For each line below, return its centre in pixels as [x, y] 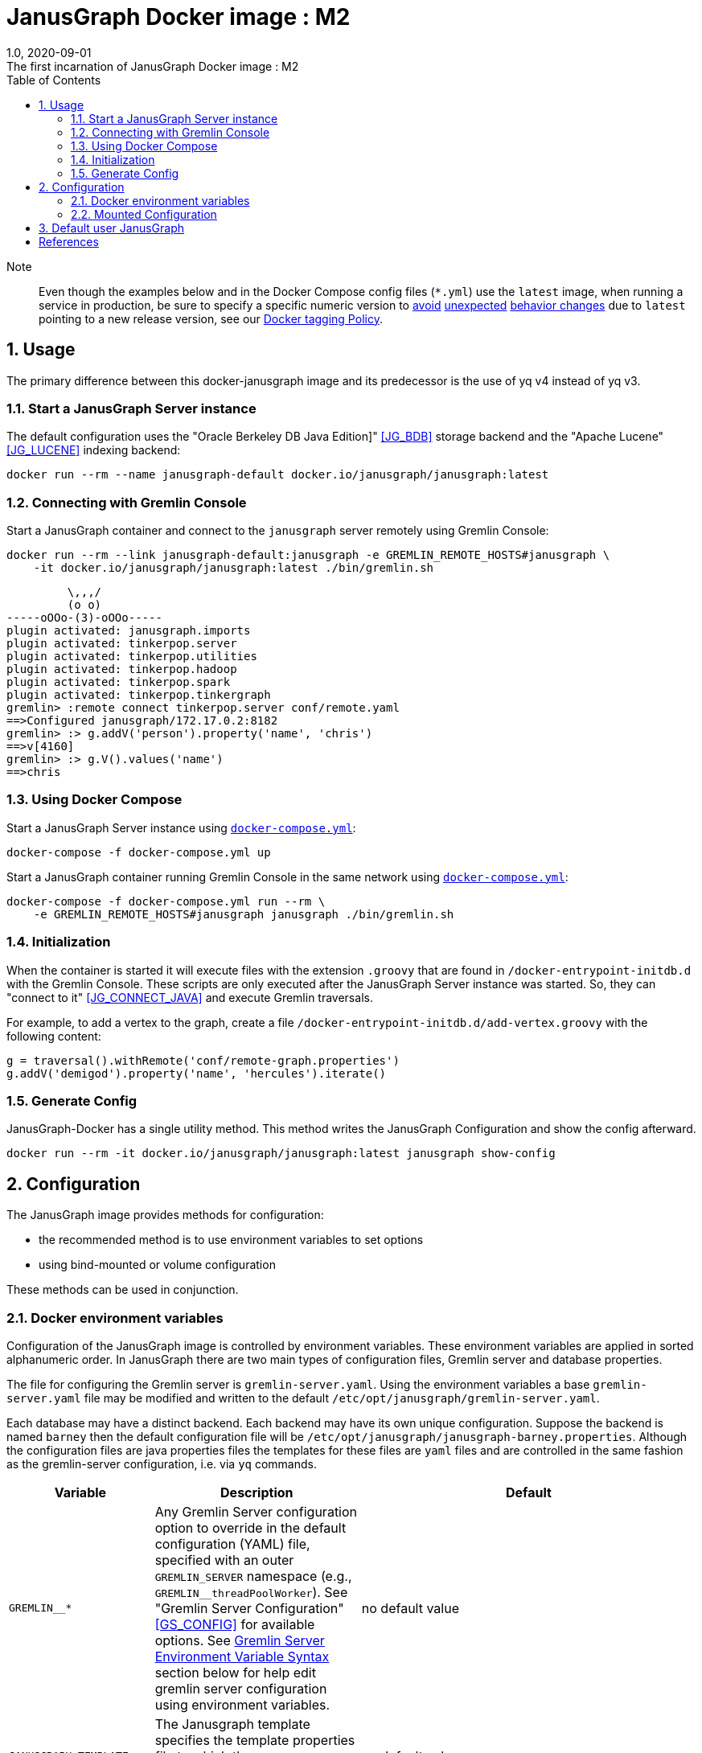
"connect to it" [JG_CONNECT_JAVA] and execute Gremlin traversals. [190, 997]
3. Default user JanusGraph [112, 228]
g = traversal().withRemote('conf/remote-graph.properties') [203, 1060]
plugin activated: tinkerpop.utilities [132, 657]
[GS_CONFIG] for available [235, 1624]
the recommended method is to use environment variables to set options [231, 1240]
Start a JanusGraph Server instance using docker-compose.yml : [181, 827]
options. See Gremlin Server [240, 1640]
